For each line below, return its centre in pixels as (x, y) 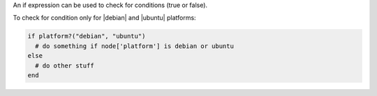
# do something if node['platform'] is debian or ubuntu (134, 46)
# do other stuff (65, 65)
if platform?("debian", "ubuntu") (87, 36)
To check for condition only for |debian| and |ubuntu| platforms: (104, 18)
